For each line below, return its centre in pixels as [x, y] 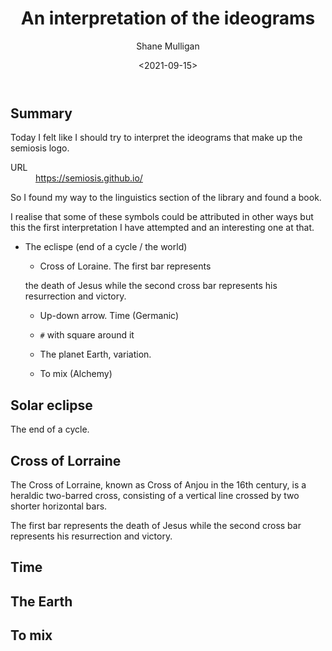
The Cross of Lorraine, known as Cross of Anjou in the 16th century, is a [158, 484]
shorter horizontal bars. [59, 506]
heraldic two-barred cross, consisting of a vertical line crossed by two [155, 495]
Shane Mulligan [168, 46]
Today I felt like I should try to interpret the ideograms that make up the [156, 138]
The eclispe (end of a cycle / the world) [106, 247]
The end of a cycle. [50, 429]
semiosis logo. [40, 148]
